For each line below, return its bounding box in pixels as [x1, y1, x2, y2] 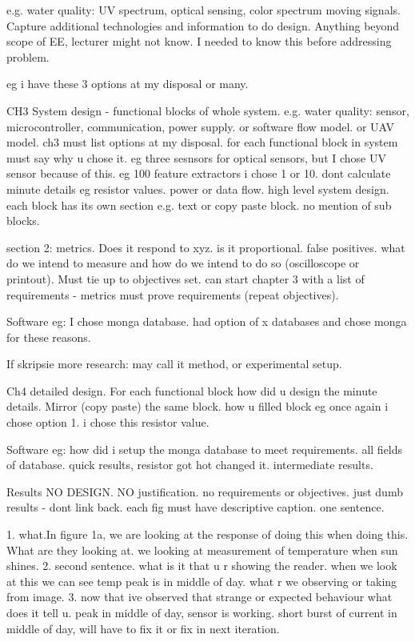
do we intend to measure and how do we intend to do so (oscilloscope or [6, 255, 360, 271]
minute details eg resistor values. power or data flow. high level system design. [6, 180, 389, 197]
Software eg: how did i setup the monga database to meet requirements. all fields [6, 440, 403, 457]
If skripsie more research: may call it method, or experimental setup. [6, 355, 342, 372]
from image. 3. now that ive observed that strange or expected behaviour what [6, 588, 393, 605]
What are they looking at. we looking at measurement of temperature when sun [6, 541, 398, 558]
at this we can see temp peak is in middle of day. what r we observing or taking [6, 572, 397, 589]
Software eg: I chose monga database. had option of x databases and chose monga [6, 313, 407, 330]
